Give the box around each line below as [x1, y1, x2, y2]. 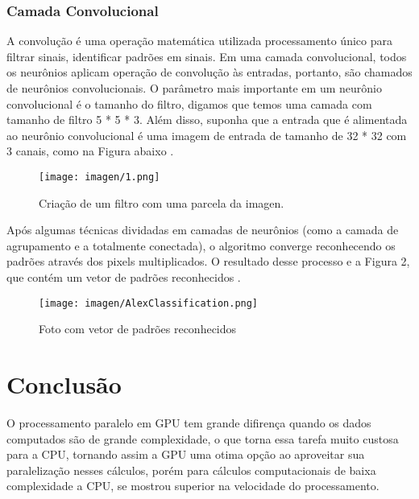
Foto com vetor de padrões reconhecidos [39, 320, 237, 337]
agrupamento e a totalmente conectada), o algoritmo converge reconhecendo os [6, 237, 396, 254]
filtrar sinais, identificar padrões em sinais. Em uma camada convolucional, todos [6, 47, 407, 64]
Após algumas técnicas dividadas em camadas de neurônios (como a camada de [6, 221, 399, 238]
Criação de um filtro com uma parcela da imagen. [39, 194, 284, 211]
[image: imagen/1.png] [39, 171, 160, 183]
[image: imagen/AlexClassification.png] [39, 297, 259, 309]
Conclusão [6, 368, 122, 401]
